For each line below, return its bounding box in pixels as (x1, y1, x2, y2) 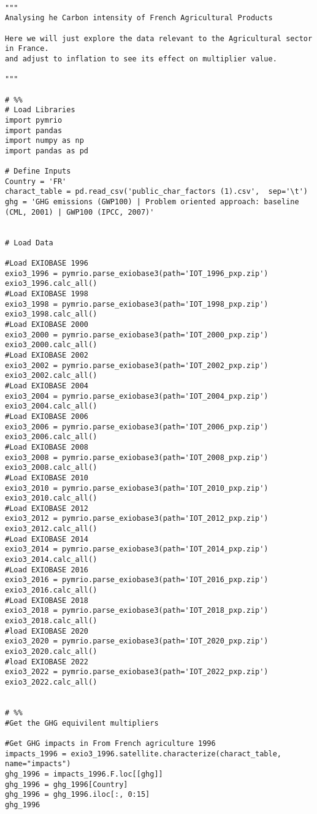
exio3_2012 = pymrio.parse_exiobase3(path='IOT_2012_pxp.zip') (5, 514, 269, 523)
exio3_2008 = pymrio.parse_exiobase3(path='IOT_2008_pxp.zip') (5, 453, 269, 462)
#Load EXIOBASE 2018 (5, 596, 89, 605)
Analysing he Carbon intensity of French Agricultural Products (5, 13, 273, 23)
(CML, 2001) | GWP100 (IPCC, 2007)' (5, 207, 155, 217)
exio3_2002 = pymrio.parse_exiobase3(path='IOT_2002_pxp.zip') (5, 361, 269, 370)
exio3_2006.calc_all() (5, 432, 97, 442)
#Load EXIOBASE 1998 (5, 290, 89, 299)
